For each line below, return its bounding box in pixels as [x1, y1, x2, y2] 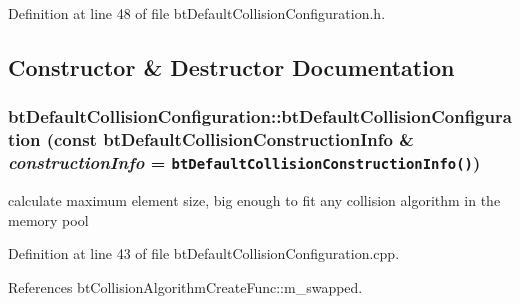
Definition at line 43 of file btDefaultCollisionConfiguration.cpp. [8, 243, 400, 264]
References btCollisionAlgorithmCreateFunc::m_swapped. [8, 276, 363, 297]
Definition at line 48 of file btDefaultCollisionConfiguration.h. [8, 3, 386, 23]
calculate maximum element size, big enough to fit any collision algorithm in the [8, 190, 501, 210]
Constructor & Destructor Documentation [8, 51, 455, 82]
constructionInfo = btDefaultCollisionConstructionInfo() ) [8, 150, 481, 175]
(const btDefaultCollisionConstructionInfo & [46, 127, 414, 152]
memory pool [8, 209, 89, 230]
